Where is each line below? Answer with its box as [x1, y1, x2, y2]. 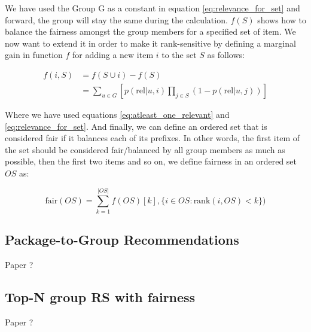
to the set [161, 48, 197, 61]
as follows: [207, 48, 245, 61]
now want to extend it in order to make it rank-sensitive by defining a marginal [5, 36, 296, 49]
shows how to [257, 13, 306, 26]
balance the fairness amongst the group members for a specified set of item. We [5, 25, 296, 38]
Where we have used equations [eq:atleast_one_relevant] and [5, 108, 230, 121]
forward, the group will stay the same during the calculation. [5, 13, 228, 26]
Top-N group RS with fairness [5, 287, 196, 306]
